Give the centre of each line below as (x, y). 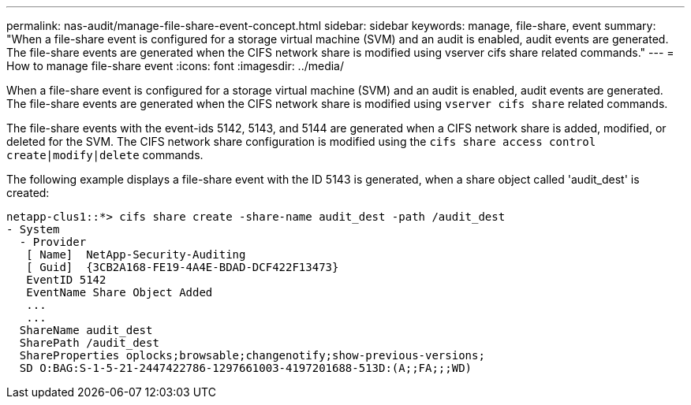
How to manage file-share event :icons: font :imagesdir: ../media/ (176, 66)
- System (33, 229)
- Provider (53, 242)
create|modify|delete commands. (105, 155)
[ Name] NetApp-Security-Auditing (136, 255)
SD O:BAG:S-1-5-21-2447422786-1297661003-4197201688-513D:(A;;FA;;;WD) (246, 368)
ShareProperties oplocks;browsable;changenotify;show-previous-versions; (252, 355)
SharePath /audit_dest (89, 343)
